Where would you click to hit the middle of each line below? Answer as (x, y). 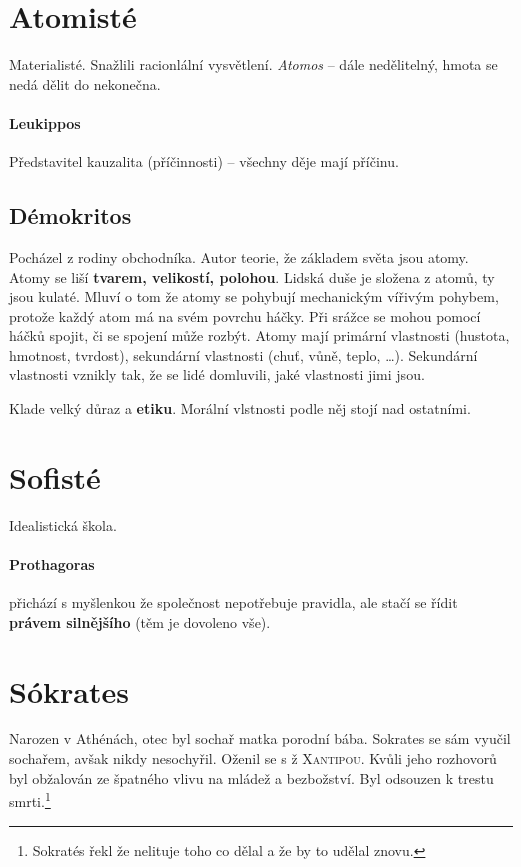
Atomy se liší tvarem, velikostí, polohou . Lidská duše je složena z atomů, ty (252, 276)
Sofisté (55, 476)
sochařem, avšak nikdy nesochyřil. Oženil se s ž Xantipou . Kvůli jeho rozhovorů (253, 758)
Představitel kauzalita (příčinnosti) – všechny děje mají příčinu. (204, 161)
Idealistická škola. (63, 524)
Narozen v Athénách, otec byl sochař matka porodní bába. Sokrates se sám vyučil (260, 738)
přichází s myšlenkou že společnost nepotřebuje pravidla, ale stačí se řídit (233, 602)
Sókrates (69, 690)
